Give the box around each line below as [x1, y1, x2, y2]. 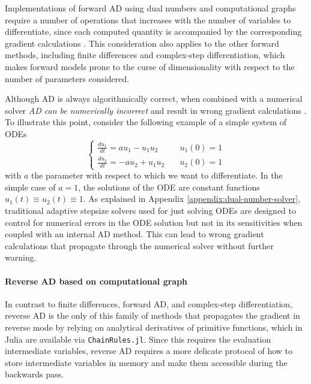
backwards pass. [5, 368, 64, 380]
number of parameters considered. [5, 72, 130, 84]
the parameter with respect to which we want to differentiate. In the [31, 169, 283, 182]
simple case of [5, 180, 56, 193]
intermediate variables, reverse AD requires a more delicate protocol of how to [5, 344, 293, 357]
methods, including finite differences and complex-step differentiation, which [5, 49, 285, 61]
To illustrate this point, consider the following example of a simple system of [5, 116, 287, 128]
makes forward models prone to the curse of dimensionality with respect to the [5, 60, 295, 72]
